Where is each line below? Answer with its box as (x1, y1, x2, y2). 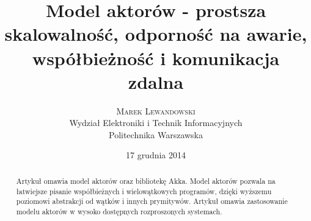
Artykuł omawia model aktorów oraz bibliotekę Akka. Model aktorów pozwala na (16, 175, 276, 186)
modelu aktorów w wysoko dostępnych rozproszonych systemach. (16, 206, 222, 216)
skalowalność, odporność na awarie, (4, 21, 307, 46)
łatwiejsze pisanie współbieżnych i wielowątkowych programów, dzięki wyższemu (16, 186, 272, 196)
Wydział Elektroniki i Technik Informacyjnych (69, 116, 243, 129)
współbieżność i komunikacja (32, 45, 280, 70)
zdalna (128, 69, 184, 94)
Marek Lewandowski (116, 104, 196, 117)
